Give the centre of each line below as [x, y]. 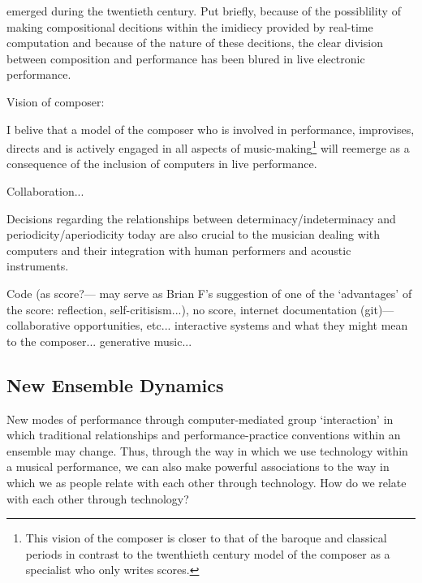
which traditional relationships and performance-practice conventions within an [204, 435]
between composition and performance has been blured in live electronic [186, 58]
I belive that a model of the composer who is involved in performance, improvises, [211, 129]
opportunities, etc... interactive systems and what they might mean [241, 325]
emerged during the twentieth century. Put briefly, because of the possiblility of [204, 11]
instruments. [38, 266]
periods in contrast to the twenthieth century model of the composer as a [208, 553]
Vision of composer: [56, 101]
